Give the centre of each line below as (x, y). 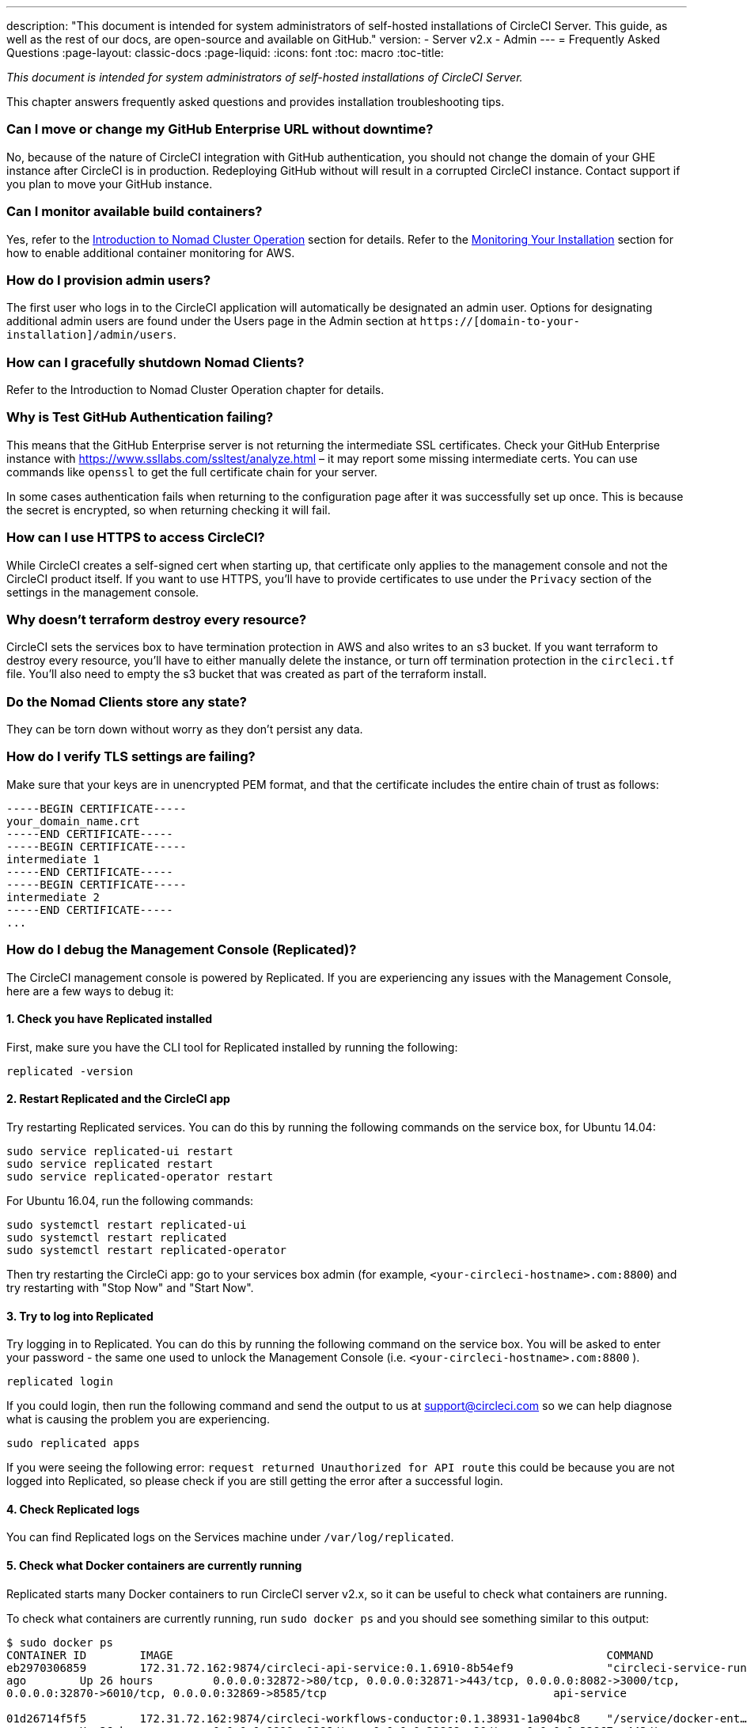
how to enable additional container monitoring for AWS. (151, 252)
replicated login (60, 1382)
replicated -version (70, 1071)
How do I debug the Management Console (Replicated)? (182, 950)
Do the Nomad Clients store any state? (127, 701)
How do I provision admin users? (109, 280)
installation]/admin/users (90, 335)
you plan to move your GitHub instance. (110, 184)
